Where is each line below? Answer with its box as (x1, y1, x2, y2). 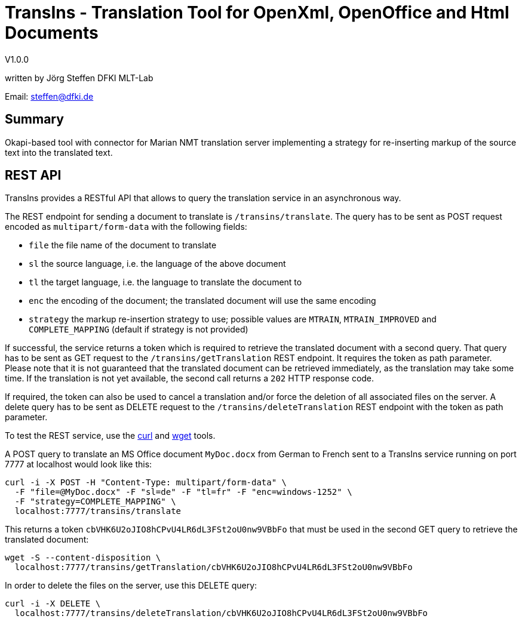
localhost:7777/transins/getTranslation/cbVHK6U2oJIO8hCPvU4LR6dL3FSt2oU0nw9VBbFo (14, 562, 413, 572)
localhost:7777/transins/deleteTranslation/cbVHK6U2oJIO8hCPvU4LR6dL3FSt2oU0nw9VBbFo (14, 608, 428, 618)
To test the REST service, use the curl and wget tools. (5, 430, 216, 441)
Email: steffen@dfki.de (5, 91, 94, 101)
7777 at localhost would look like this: (5, 459, 152, 470)
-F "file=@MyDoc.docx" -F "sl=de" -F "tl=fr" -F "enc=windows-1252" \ (14, 487, 352, 497)
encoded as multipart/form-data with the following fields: (5, 221, 247, 232)
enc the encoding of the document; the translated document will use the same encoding (29, 295, 376, 306)
